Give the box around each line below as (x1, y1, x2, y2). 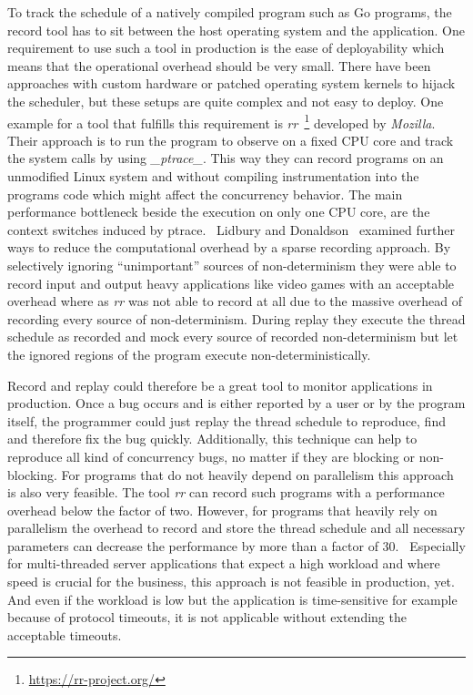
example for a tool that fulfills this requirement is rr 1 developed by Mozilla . (7, 110, 436, 132)
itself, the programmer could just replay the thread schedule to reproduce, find (7, 411, 446, 430)
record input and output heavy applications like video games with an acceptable (7, 273, 455, 292)
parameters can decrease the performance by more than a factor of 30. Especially (7, 536, 466, 555)
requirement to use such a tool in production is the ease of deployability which (7, 38, 445, 57)
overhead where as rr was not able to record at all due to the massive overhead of (7, 291, 462, 311)
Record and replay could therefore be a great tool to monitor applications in (7, 375, 433, 394)
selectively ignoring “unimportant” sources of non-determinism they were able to (7, 255, 457, 274)
